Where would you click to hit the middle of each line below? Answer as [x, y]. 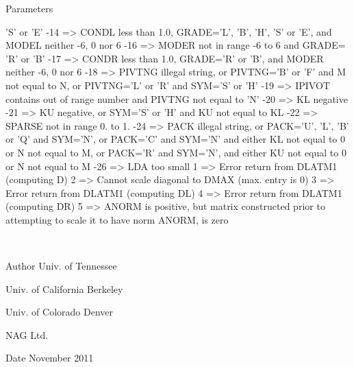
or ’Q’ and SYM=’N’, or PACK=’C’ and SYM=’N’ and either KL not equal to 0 [176, 139]
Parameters [29, 8]
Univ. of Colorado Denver [60, 312]
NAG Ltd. [27, 334]
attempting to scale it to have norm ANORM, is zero [117, 219]
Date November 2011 [50, 358]
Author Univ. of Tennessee [61, 266]
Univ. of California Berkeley [64, 288]
